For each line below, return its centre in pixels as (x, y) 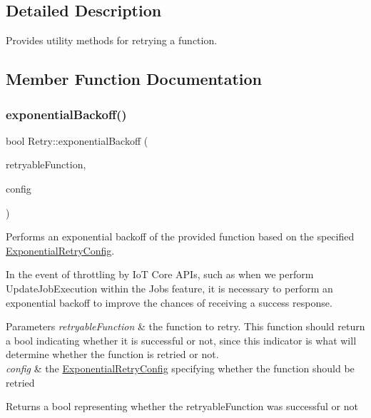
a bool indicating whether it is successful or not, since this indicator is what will (181, 340)
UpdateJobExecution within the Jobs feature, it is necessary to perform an (169, 288)
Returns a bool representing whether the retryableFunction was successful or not (182, 406)
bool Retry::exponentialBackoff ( (77, 140)
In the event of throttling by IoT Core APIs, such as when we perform (160, 274)
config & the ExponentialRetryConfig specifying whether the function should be (180, 368)
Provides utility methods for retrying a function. (112, 40)
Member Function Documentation (134, 79)
